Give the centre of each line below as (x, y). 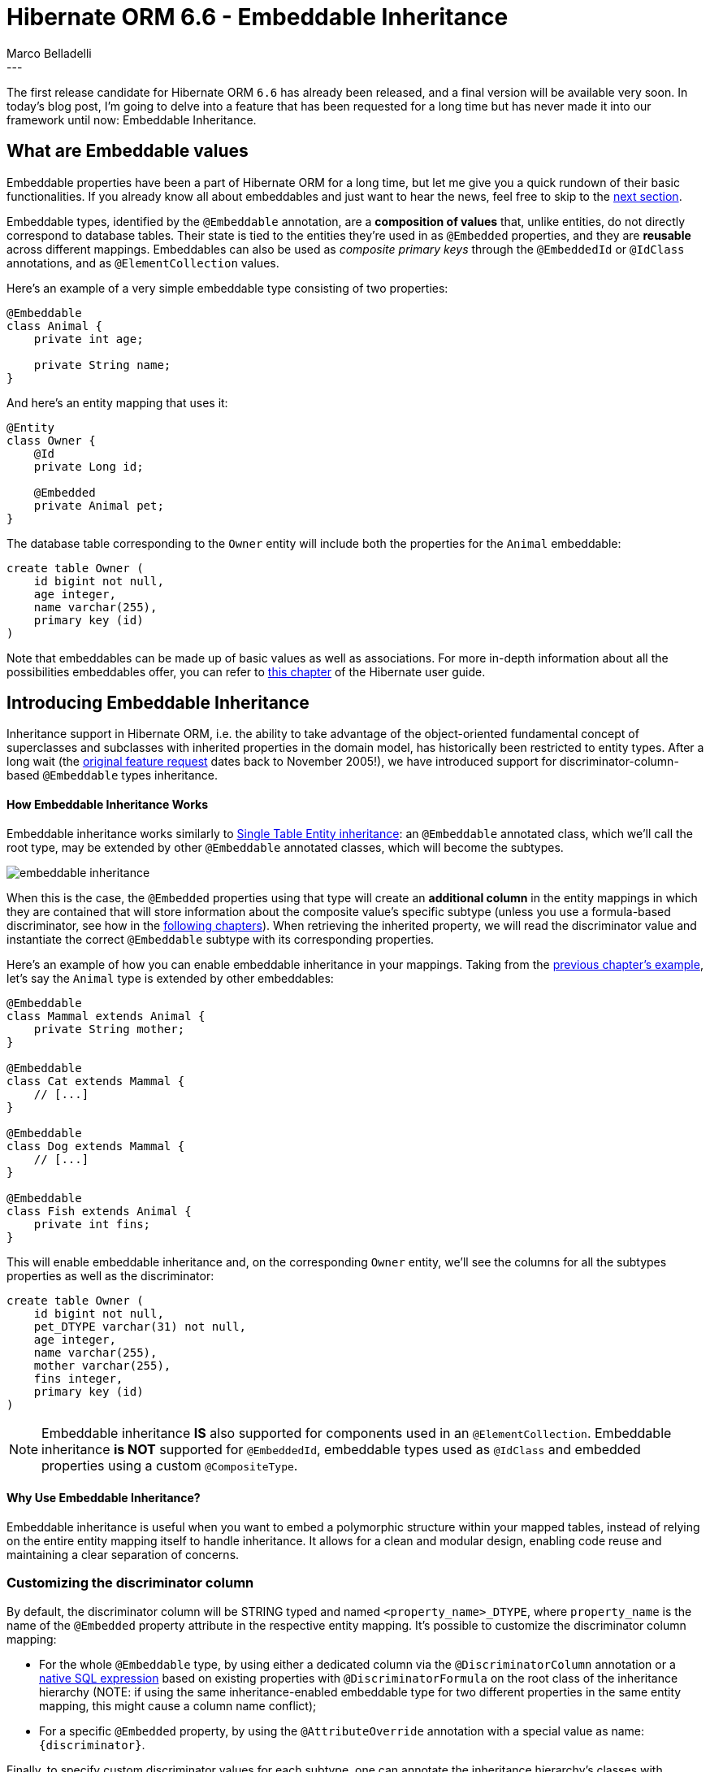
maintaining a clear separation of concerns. (123, 1554)
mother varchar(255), (102, 1365)
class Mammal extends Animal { (106, 1016)
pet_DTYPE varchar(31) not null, (140, 1326)
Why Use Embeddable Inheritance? (104, 1498)
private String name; (102, 365)
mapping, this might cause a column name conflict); (178, 1705)
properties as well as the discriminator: (110, 1275)
